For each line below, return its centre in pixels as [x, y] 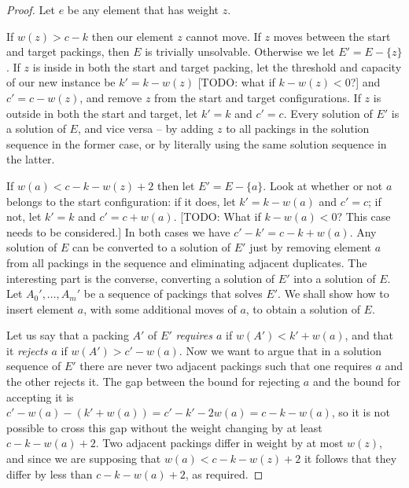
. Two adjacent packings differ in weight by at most [219, 443]
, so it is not [361, 412]
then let [176, 185]
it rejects [27, 350]
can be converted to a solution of [151, 247]
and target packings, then [68, 51]
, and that [369, 335]
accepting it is [40, 396]
